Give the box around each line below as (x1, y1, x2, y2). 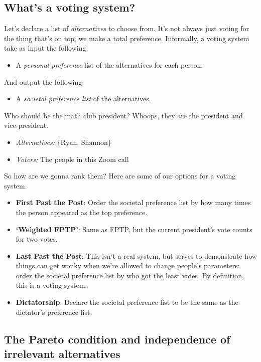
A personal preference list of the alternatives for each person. (16, 59, 203, 70)
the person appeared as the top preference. (16, 207, 148, 217)
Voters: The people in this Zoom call (16, 153, 129, 164)
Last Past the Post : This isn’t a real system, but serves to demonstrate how (16, 250, 257, 261)
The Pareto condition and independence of (4, 331, 230, 346)
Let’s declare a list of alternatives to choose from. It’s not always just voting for (4, 23, 249, 34)
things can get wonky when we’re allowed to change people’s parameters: (16, 260, 240, 271)
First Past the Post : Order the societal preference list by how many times (16, 197, 251, 208)
